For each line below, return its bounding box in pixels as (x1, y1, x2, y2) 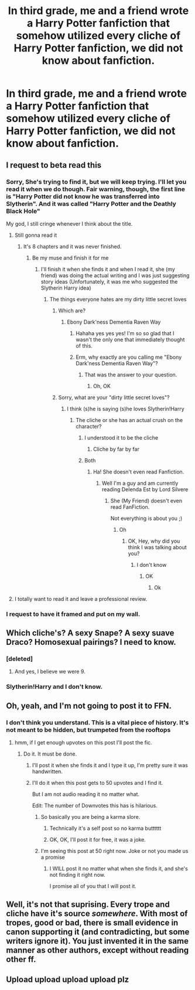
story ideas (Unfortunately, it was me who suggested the (40, 278, 178, 285)
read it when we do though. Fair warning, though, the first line (6, 185, 186, 193)
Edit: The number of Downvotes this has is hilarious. (32, 802, 158, 809)
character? (76, 423, 102, 430)
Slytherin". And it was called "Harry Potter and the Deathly (6, 199, 177, 207)
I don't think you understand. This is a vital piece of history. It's (6, 718, 189, 726)
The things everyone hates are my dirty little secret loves (49, 295, 187, 302)
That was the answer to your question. (84, 371, 177, 378)
